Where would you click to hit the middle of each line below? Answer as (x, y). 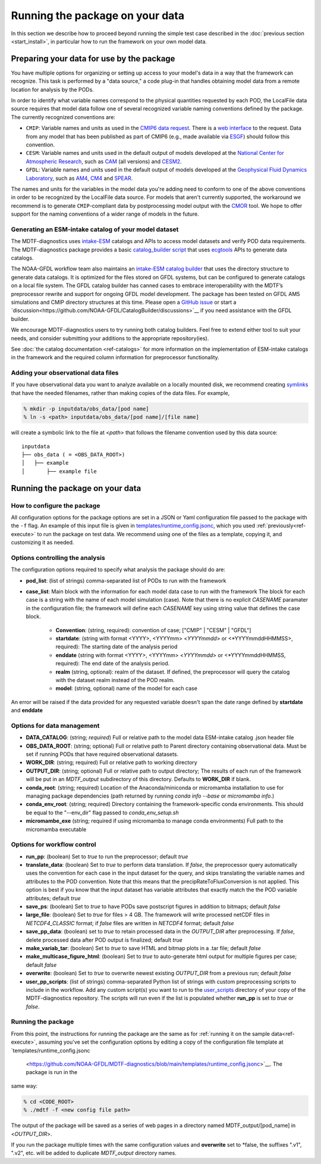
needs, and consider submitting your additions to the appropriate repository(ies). (110, 338)
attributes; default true (53, 898)
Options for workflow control (53, 845)
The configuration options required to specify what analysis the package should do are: (118, 569)
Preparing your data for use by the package (93, 59)
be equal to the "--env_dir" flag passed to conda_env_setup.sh (102, 813)
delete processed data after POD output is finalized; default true (104, 940)
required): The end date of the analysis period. (113, 664)
